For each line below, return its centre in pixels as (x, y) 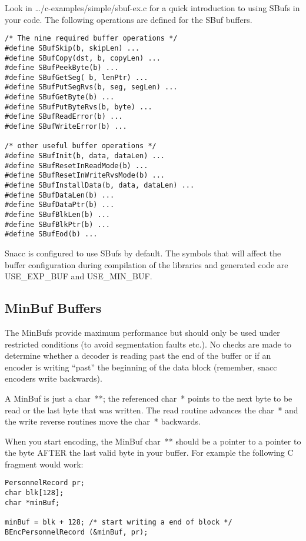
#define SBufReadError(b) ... (64, 117)
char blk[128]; (34, 493)
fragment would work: (44, 464)
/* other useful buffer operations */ (81, 146)
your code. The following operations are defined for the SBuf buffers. (129, 19)
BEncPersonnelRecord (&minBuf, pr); (76, 532)
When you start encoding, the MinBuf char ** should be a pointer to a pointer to (153, 441)
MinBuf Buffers (53, 308)
